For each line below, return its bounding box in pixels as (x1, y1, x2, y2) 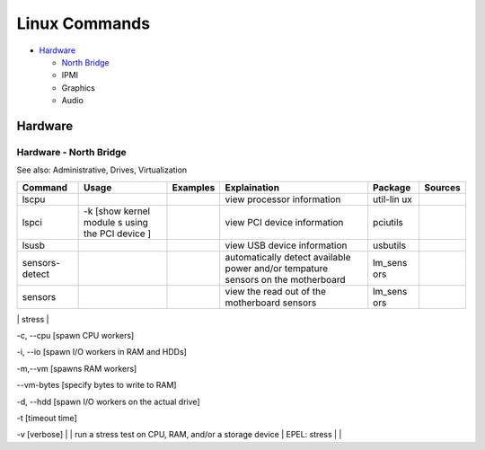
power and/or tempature (225, 261, 329, 274)
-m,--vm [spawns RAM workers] (16, 363, 137, 374)
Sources (423, 181, 462, 193)
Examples (172, 181, 216, 193)
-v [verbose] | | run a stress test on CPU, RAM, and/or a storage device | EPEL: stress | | (16, 429, 342, 440)
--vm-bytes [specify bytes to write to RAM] (16, 380, 177, 391)
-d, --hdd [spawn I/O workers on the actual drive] (16, 396, 201, 407)
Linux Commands (16, 13, 151, 33)
